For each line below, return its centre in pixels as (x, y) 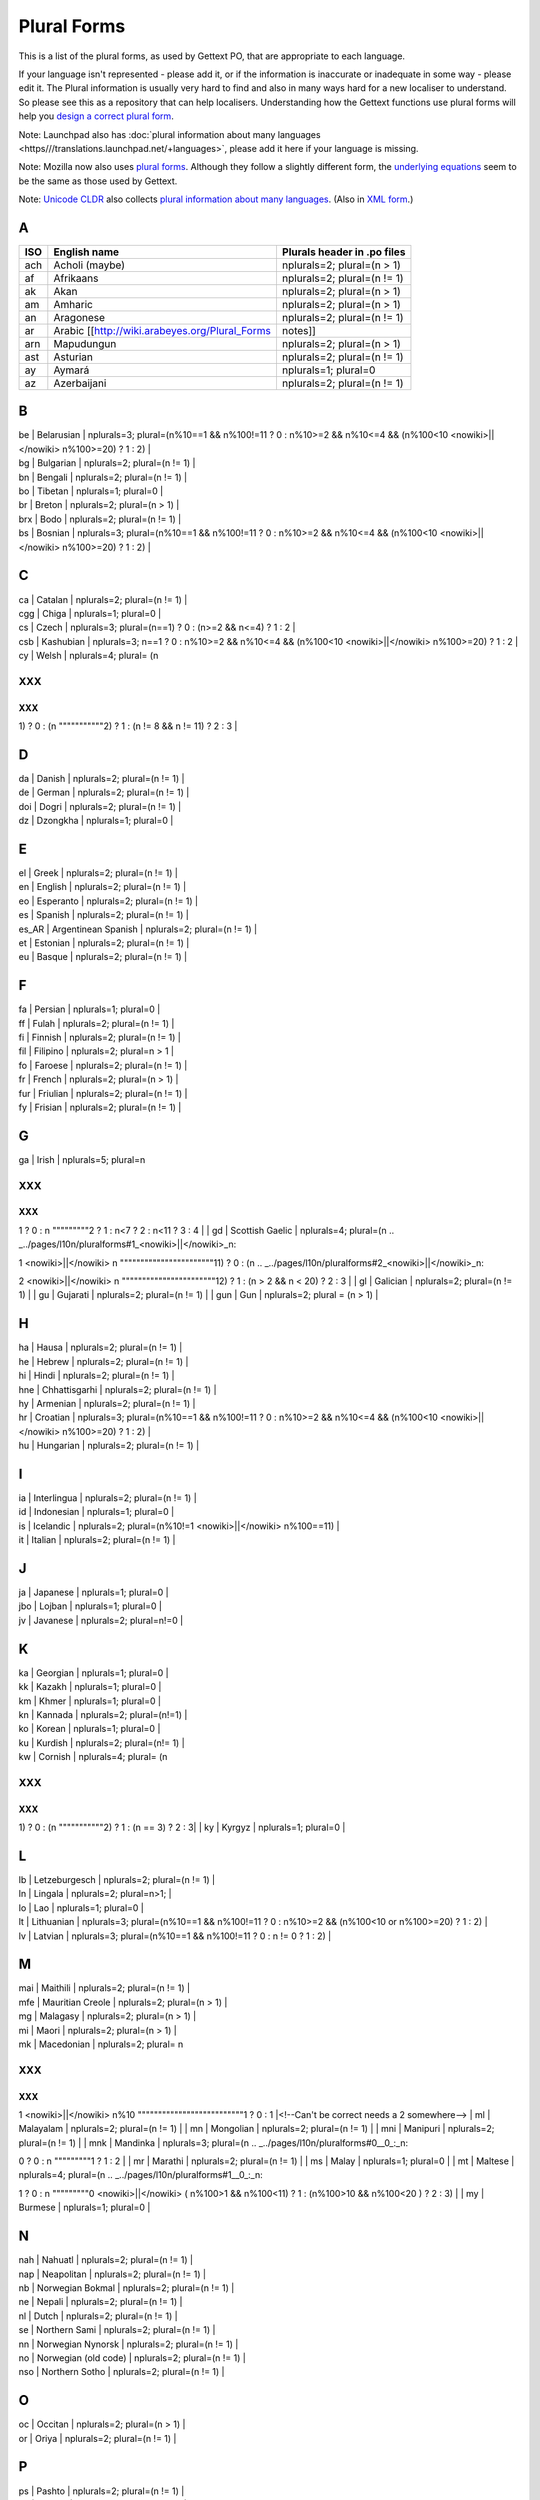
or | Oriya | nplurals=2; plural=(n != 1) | (97, 2438)
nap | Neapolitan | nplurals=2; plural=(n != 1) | (112, 2274)
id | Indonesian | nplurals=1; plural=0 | (96, 1512)
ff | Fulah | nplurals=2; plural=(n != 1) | (96, 1023)
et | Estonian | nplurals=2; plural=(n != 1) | (104, 942)
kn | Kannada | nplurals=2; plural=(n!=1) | (103, 1714)
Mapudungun (85, 343)
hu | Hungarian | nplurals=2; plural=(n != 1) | (109, 1446)
